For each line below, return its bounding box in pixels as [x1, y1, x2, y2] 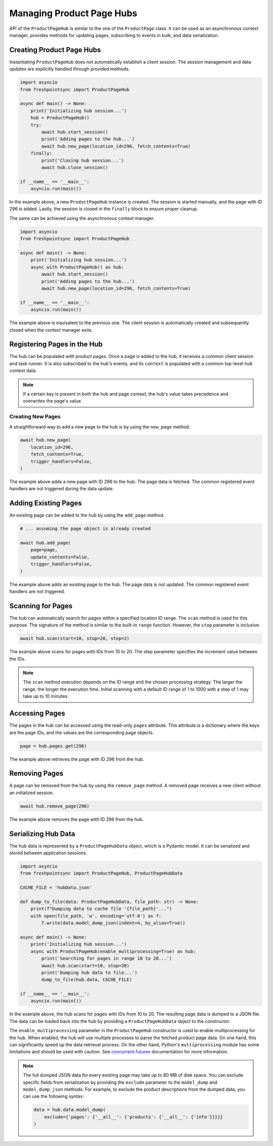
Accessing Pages [9, 709, 66, 718]
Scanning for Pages [9, 602, 73, 610]
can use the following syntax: [23, 1093, 84, 1099]
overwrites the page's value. [23, 398, 82, 404]
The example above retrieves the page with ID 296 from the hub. [9, 756, 144, 762]
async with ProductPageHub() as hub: [30, 264, 124, 270]
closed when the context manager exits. [9, 327, 93, 333]
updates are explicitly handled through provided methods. [9, 66, 130, 72]
